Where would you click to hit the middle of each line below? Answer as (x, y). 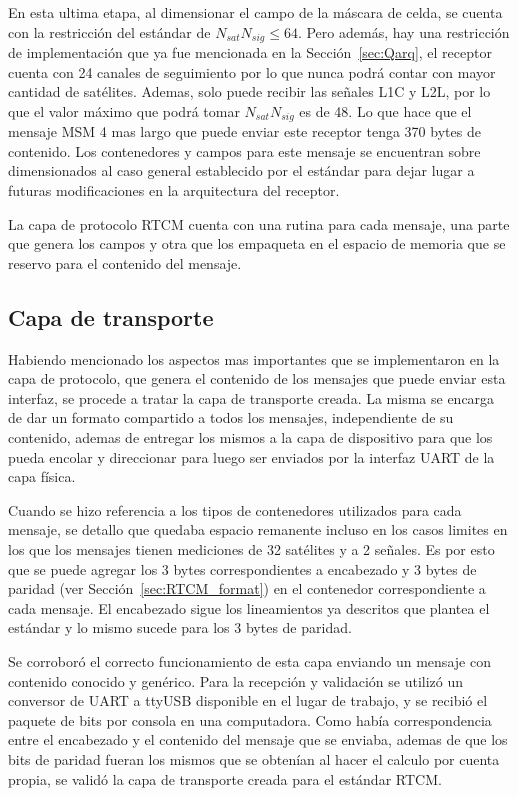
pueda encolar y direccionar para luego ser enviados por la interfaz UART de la (251, 456)
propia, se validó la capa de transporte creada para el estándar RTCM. (225, 778)
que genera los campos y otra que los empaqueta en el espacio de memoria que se (257, 243)
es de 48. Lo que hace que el (385, 110)
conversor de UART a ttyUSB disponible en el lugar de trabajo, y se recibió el (248, 700)
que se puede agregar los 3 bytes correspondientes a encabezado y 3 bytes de (242, 568)
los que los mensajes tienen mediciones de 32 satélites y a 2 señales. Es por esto (251, 548)
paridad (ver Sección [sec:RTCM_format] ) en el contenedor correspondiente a (247, 588)
